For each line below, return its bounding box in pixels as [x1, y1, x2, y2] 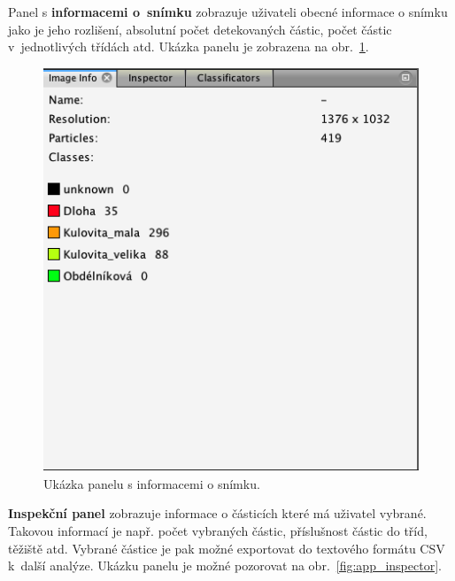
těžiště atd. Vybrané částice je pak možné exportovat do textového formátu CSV [8, 538, 445, 557]
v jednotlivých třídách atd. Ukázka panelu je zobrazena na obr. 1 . [8, 37, 369, 56]
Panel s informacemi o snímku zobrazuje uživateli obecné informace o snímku [8, 3, 448, 20]
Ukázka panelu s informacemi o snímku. [43, 474, 260, 492]
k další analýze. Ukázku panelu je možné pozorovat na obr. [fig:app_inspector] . [8, 556, 442, 575]
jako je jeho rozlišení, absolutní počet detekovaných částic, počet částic [8, 19, 392, 38]
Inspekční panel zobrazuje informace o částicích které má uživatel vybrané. [8, 504, 427, 523]
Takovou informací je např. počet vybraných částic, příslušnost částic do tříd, [8, 521, 428, 539]
